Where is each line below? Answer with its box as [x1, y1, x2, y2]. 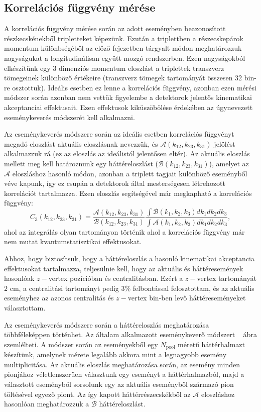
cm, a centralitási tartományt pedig [10, 282, 119, 293]
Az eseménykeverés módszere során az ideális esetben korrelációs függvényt [4, 129, 234, 139]
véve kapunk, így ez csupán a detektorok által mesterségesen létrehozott [4, 178, 225, 188]
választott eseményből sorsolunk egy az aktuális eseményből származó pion [4, 378, 234, 389]
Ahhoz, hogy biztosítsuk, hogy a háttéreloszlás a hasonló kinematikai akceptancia [4, 253, 254, 263]
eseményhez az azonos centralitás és [4, 292, 114, 303]
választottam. [4, 302, 46, 313]
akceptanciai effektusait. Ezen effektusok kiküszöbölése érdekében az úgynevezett [4, 101, 253, 112]
